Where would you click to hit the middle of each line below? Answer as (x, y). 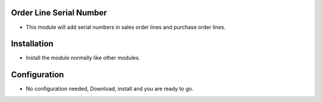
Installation (32, 44)
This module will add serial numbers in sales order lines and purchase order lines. (126, 27)
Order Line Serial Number (59, 13)
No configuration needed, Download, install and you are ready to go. (110, 89)
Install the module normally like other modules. (83, 58)
